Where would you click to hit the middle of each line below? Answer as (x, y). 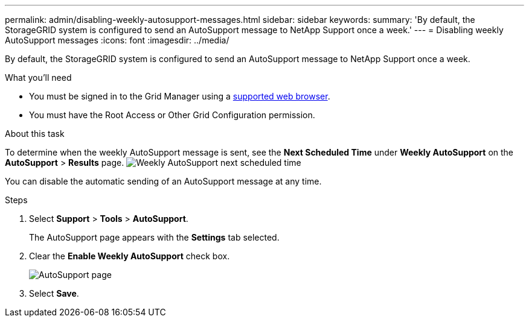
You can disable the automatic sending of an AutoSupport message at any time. (163, 181)
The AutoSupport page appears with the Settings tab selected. (154, 237)
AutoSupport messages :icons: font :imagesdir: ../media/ (117, 40)
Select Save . (54, 293)
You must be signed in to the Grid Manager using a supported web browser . (180, 96)
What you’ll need (38, 77)
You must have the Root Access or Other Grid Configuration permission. (172, 115)
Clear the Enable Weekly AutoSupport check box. (130, 256)
